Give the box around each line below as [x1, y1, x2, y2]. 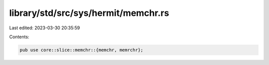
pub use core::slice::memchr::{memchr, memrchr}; [19, 47, 143, 53]
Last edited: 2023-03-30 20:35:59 [9, 25, 80, 31]
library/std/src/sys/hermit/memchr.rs [9, 7, 169, 18]
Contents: [9, 34, 29, 40]
